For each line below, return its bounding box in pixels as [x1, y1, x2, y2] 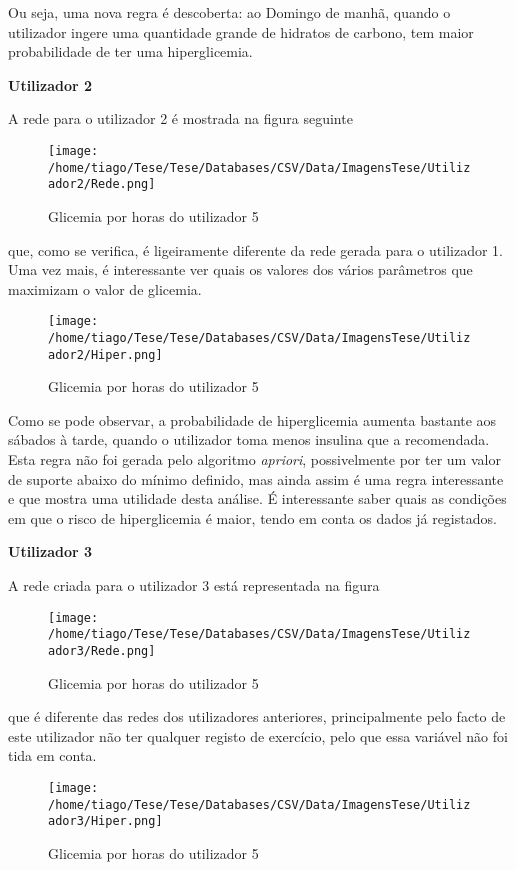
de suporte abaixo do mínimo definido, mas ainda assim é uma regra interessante [8, 468, 504, 489]
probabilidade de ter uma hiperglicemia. [8, 41, 253, 62]
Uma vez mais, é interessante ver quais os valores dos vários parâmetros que [8, 259, 473, 280]
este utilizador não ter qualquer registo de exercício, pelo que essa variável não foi [8, 725, 508, 746]
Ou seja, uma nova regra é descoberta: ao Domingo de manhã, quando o [8, 2, 451, 22]
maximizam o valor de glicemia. [8, 278, 202, 299]
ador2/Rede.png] [48, 177, 156, 192]
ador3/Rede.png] [48, 643, 156, 658]
